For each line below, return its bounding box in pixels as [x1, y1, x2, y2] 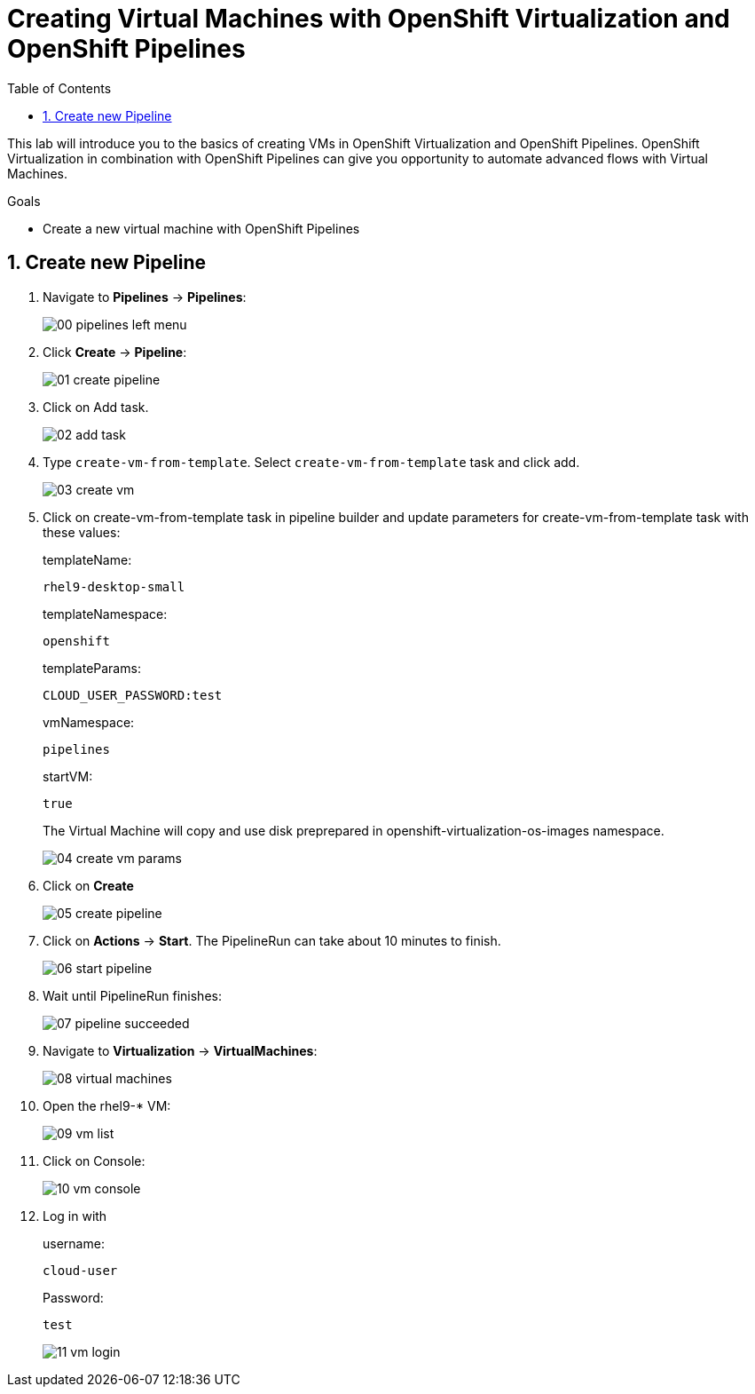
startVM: [43, 768, 93, 784]
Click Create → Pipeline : [43, 344, 187, 360]
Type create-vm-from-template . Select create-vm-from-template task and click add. [43, 454, 580, 470]
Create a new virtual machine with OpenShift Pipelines [43, 220, 360, 236]
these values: [43, 524, 121, 540]
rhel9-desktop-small [43, 579, 185, 594]
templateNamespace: [43, 606, 168, 622]
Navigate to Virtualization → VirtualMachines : [43, 1042, 318, 1058]
